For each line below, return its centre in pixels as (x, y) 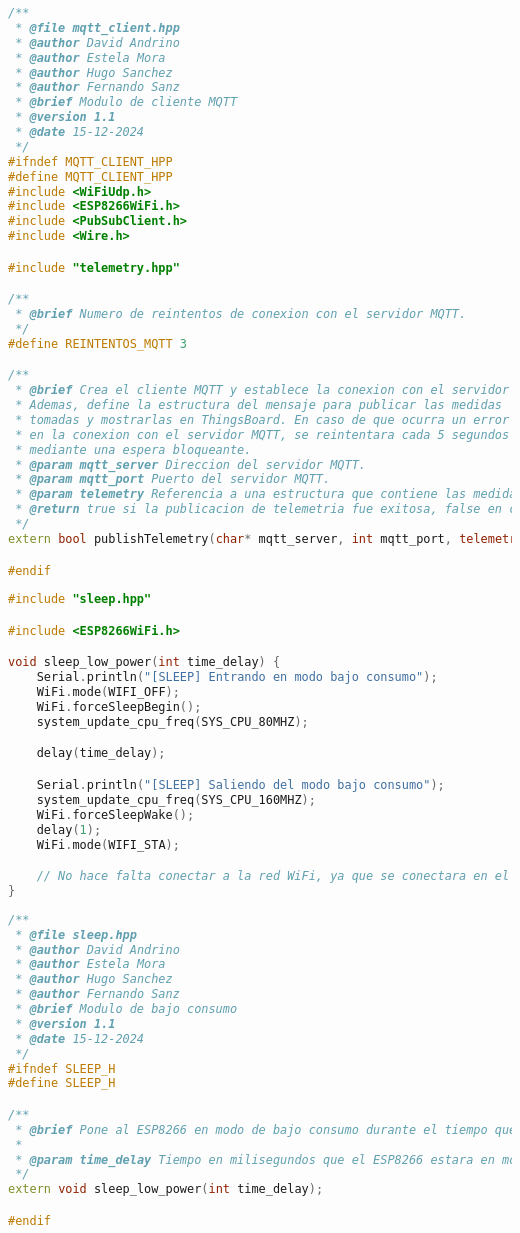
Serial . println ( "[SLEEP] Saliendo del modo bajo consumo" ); (240, 785)
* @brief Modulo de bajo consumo (126, 1009)
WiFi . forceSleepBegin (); (119, 707)
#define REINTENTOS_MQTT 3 (97, 343)
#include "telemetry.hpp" (94, 267)
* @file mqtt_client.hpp (97, 27)
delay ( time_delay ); (101, 753)
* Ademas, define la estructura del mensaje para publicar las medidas (258, 405)
